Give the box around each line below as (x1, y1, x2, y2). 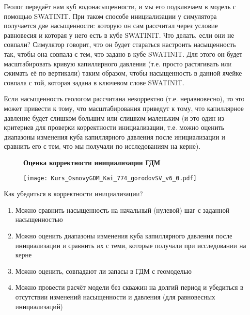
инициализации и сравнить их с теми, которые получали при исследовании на (15, 240, 246, 250)
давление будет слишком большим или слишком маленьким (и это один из (4, 112, 224, 123)
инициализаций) (15, 301, 63, 311)
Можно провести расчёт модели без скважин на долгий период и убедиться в (15, 282, 244, 292)
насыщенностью (15, 214, 63, 224)
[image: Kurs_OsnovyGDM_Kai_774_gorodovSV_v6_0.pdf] (23, 174, 197, 182)
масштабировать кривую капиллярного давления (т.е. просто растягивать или (4, 58, 232, 68)
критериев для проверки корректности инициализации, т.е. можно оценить (4, 122, 224, 132)
